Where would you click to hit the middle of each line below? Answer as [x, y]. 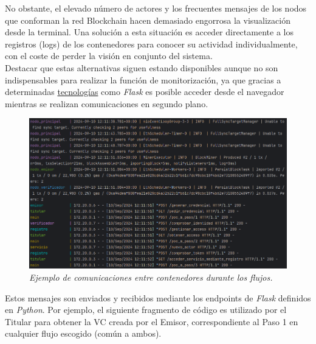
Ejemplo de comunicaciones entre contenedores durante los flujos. [151, 277]
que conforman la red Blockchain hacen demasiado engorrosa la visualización [148, 20]
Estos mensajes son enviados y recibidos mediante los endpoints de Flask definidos [158, 297]
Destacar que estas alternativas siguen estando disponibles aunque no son [142, 67]
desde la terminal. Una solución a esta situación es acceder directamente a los [149, 32]
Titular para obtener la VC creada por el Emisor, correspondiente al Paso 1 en [152, 321]
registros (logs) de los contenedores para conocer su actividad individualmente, [151, 44]
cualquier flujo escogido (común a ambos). [83, 333]
